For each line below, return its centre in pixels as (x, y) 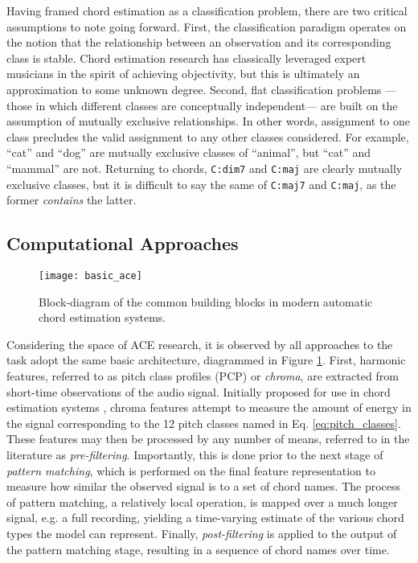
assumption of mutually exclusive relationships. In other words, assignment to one (209, 121)
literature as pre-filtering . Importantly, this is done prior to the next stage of (195, 455)
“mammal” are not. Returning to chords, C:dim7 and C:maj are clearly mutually (205, 168)
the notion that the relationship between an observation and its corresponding (199, 42)
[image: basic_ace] (90, 276)
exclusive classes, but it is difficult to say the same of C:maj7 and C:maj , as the (201, 184)
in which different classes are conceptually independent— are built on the (217, 105)
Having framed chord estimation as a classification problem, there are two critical (207, 10)
